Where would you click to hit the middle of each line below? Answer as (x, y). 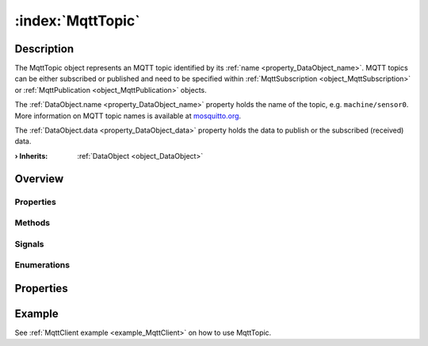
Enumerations (42, 265)
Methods (32, 223)
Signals (29, 244)
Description (44, 49)
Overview (39, 179)
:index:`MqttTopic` (77, 21)
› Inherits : (31, 156)
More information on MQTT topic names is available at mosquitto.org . (128, 116)
